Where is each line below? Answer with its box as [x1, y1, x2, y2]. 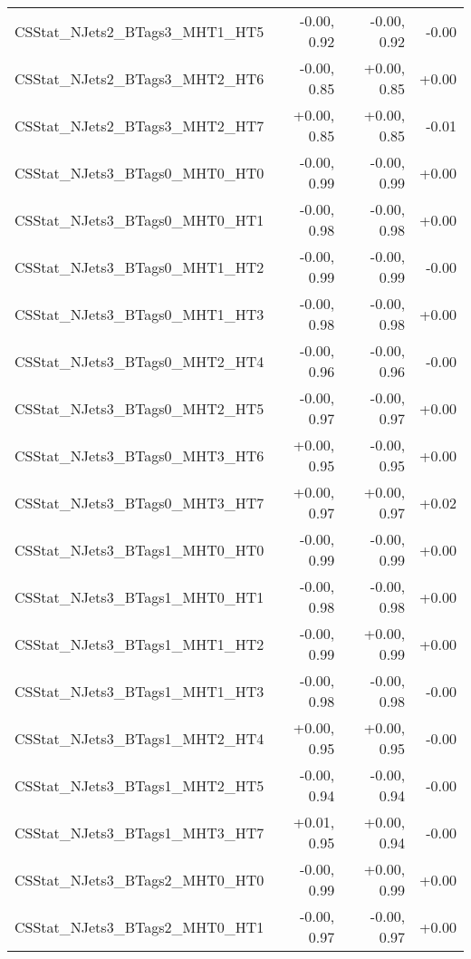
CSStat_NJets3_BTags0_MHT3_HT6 [14, 444, 264, 466]
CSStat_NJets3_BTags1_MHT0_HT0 [14, 538, 264, 560]
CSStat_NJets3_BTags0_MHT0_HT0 [14, 161, 264, 183]
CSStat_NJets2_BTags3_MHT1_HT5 [14, 20, 264, 42]
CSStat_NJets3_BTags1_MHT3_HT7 [14, 821, 264, 843]
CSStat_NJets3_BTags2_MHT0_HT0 [14, 868, 264, 890]
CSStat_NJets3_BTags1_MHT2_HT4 [14, 727, 264, 749]
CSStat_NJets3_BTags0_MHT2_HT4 [14, 350, 264, 372]
